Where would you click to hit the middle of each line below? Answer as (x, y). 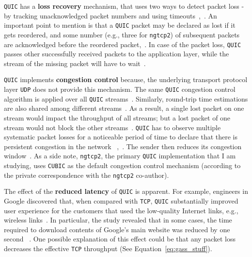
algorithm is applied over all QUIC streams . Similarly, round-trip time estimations (126, 98)
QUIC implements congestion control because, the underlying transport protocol (126, 79)
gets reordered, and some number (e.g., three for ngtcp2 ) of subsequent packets (122, 34)
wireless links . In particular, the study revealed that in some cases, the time (118, 220)
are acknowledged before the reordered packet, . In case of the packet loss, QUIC (123, 44)
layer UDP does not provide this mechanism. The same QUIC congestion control (120, 89)
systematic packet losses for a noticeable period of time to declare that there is (121, 137)
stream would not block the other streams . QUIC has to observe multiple (112, 127)
